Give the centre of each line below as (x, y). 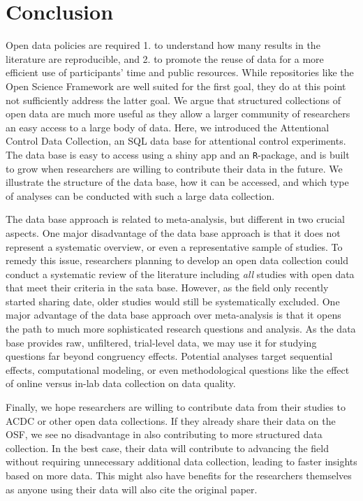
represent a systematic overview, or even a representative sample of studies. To (174, 246)
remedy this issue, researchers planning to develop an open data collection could (177, 260)
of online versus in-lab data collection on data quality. (121, 383)
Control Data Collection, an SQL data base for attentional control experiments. (176, 141)
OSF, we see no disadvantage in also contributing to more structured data (164, 434)
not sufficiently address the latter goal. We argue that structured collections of (173, 100)
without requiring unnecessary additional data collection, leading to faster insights (181, 462)
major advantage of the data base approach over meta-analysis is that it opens (173, 315)
